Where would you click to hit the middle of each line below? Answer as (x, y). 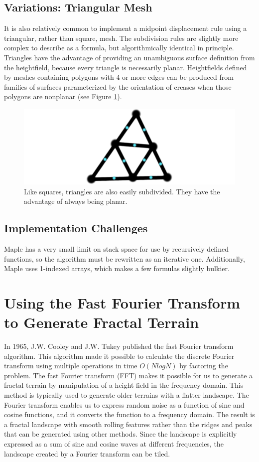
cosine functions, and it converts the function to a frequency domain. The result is (129, 414)
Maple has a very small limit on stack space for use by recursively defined (116, 248)
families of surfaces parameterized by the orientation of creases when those (118, 86)
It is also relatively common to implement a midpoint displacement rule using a (126, 28)
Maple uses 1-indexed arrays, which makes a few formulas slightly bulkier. (117, 268)
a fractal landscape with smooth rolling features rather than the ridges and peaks (128, 424)
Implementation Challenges (76, 228)
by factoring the (204, 366)
